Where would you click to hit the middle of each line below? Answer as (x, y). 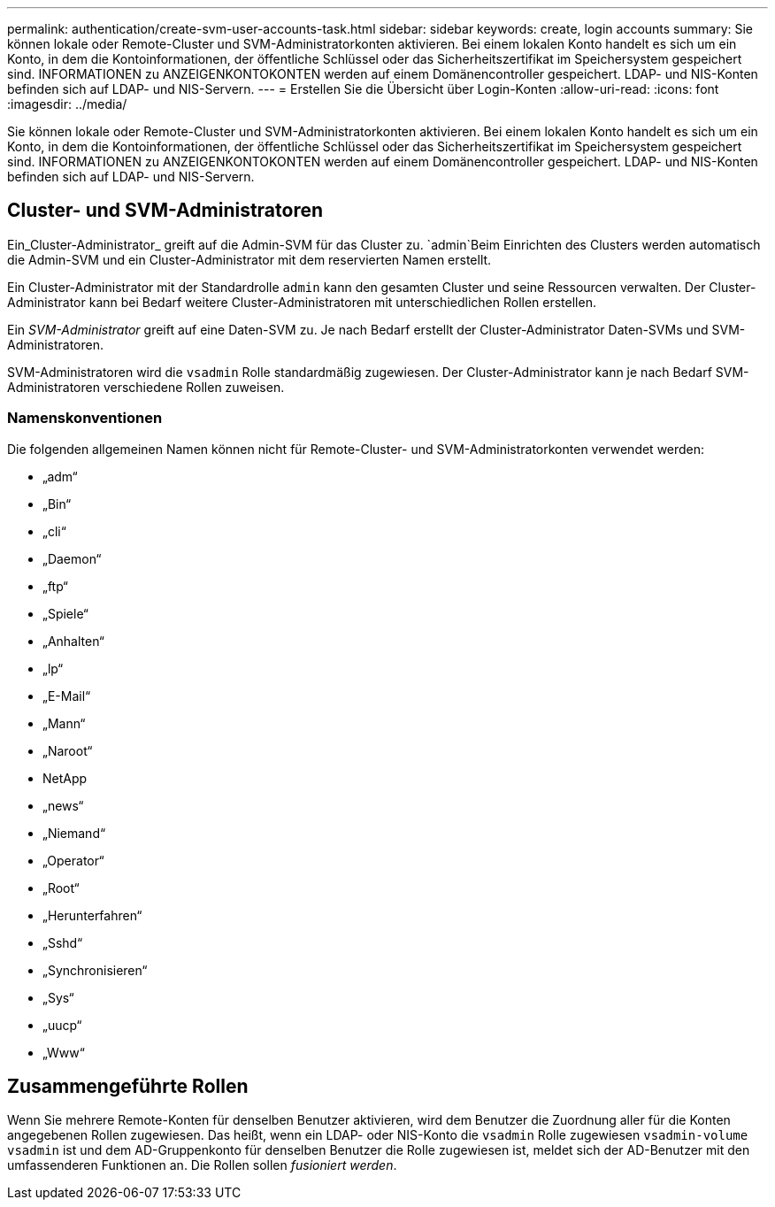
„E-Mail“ (67, 696)
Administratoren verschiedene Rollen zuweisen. (146, 387)
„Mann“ (64, 723)
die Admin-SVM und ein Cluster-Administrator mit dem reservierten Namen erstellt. (249, 259)
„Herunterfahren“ (92, 915)
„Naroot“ (68, 750)
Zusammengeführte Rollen (128, 1087)
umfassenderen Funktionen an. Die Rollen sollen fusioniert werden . (202, 1165)
